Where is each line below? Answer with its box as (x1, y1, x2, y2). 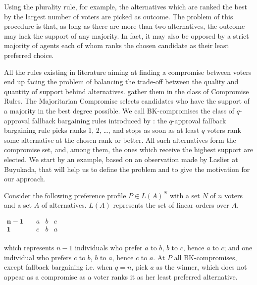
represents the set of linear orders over (113, 200, 229, 210)
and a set (4, 200, 32, 210)
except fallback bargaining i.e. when (4, 262, 113, 272)
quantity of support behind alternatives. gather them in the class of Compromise (4, 86, 249, 96)
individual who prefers (4, 252, 72, 262)
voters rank (206, 125, 241, 135)
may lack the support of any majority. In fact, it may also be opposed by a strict (4, 30, 249, 41)
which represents (4, 242, 54, 252)
